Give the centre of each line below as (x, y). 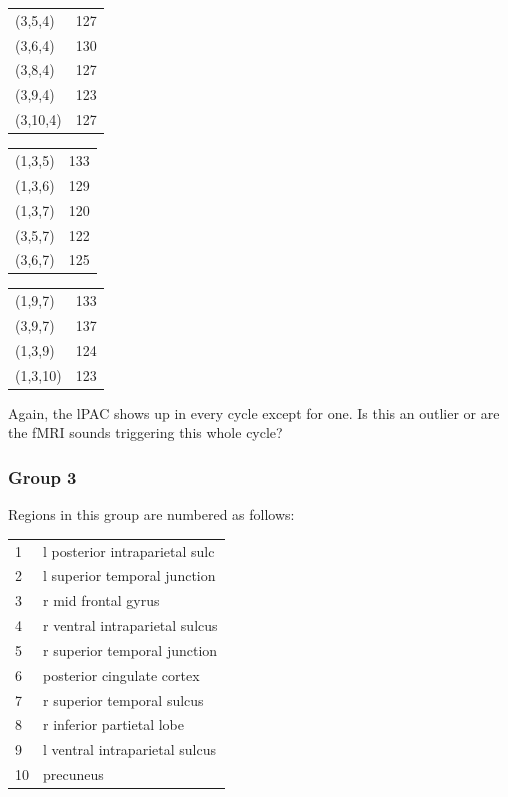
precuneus (73, 774)
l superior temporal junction (129, 575)
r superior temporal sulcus (123, 699)
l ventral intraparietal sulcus (129, 749)
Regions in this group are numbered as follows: (151, 514)
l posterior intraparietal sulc (129, 550)
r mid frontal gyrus (101, 600)
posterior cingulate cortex (121, 674)
